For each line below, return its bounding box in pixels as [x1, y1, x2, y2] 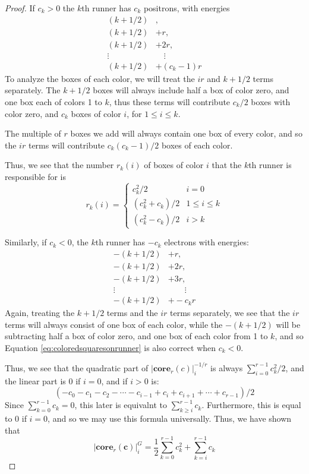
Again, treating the [5, 306, 75, 319]
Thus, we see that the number [5, 159, 114, 171]
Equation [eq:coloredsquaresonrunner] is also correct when [5, 341, 216, 353]
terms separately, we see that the [170, 306, 290, 319]
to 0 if [5, 412, 27, 425]
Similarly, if [5, 236, 47, 248]
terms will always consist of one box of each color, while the [5, 318, 223, 330]
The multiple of [5, 127, 61, 140]
